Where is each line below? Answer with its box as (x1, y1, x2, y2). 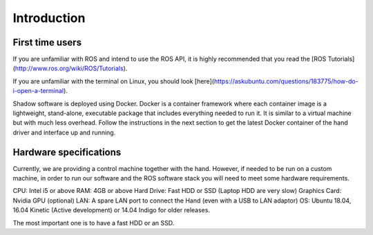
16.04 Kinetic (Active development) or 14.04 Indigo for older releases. (12, 206, 211, 214)
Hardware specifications (12, 146, 122, 158)
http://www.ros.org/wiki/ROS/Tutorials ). (15, 64, 128, 72)
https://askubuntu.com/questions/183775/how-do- (213, 76, 358, 85)
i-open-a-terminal (12, 87, 64, 95)
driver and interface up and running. (12, 128, 116, 136)
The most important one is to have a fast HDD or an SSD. (12, 218, 175, 227)
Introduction (12, 10, 86, 25)
